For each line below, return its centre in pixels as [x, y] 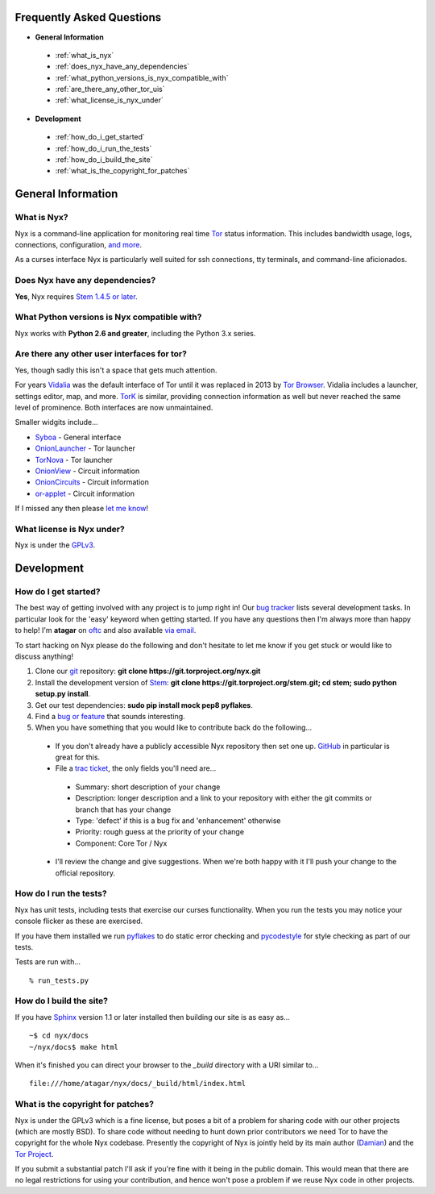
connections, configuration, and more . [79, 244]
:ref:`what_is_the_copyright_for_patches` [122, 171]
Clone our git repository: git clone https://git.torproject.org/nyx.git [148, 671]
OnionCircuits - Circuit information [92, 482]
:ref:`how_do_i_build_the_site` [104, 160]
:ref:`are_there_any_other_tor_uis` [110, 89]
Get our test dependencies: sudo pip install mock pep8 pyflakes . [144, 705]
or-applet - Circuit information [85, 493]
